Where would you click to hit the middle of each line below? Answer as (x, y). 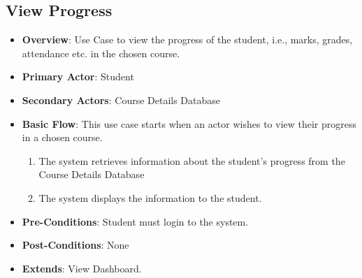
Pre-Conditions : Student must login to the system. (135, 221)
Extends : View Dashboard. (82, 268)
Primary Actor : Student (78, 76)
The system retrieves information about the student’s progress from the (192, 160)
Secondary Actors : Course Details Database (121, 100)
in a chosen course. (62, 137)
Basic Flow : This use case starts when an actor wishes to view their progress (189, 123)
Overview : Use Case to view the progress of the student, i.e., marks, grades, (187, 39)
